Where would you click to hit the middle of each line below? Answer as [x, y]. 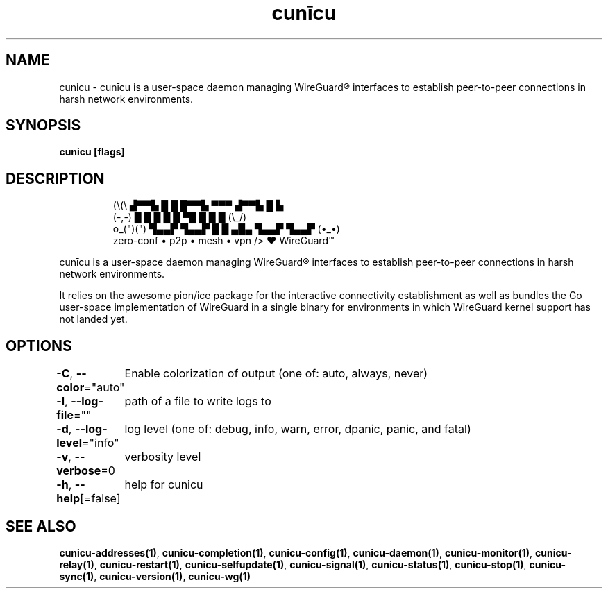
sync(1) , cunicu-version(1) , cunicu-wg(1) [155, 576]
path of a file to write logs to [198, 401]
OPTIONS [39, 346]
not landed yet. [93, 319]
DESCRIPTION [55, 178]
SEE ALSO [41, 526]
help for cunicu [164, 485]
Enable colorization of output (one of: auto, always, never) [276, 374]
